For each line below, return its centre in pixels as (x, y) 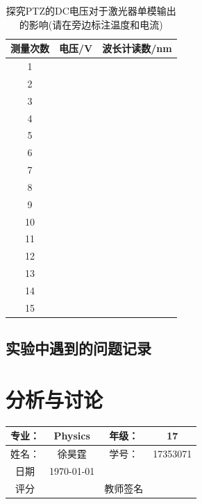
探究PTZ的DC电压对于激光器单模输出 (91, 10)
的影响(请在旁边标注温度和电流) (91, 24)
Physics (72, 436)
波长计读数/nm (137, 48)
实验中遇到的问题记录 (78, 348)
